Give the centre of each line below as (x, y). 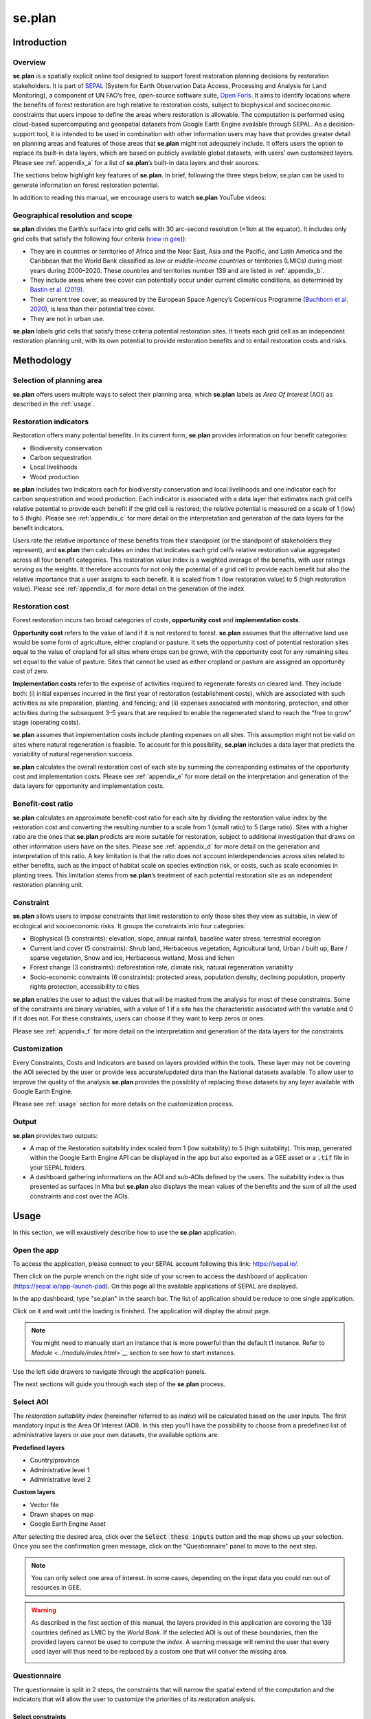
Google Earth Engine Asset (68, 1524)
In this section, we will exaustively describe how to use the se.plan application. (125, 1232)
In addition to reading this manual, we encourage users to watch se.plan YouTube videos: (139, 197)
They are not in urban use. (67, 318)
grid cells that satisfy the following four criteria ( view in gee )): (100, 239)
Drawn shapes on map (62, 1514)
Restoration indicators (51, 421)
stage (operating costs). (47, 723)
